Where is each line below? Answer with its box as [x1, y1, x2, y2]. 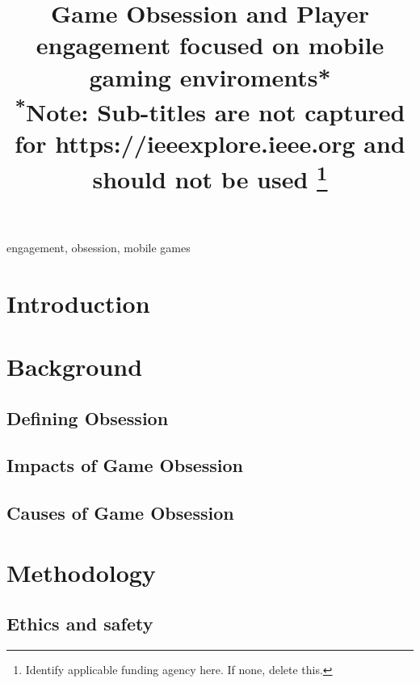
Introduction [6, 286, 150, 319]
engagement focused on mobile [36, 28, 384, 61]
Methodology [6, 555, 156, 588]
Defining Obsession [6, 405, 169, 430]
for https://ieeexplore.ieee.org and [15, 127, 405, 160]
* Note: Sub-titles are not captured [15, 91, 405, 129]
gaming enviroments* [89, 60, 331, 93]
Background [6, 350, 143, 383]
